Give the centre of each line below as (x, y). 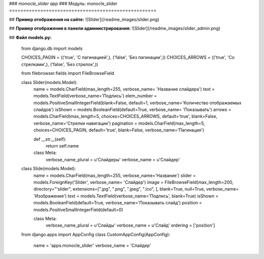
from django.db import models (52, 48)
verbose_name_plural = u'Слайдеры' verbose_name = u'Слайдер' (113, 159)
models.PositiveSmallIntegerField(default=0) (78, 210)
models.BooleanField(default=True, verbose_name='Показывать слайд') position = (118, 203)
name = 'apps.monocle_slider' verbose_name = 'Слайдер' (92, 246)
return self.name (62, 146)
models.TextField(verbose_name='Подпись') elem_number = (95, 96)
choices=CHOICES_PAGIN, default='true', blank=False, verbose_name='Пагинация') (119, 130)
